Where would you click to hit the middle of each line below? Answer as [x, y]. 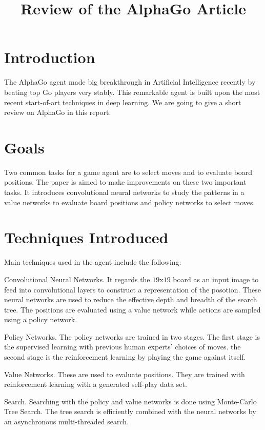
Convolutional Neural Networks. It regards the [77, 279]
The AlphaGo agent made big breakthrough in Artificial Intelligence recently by [130, 82]
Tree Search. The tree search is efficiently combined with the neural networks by [130, 411]
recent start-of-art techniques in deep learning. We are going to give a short [123, 102]
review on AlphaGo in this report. [58, 112]
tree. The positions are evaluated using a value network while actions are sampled [132, 309]
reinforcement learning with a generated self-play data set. [96, 384]
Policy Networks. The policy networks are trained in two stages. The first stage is [132, 336]
